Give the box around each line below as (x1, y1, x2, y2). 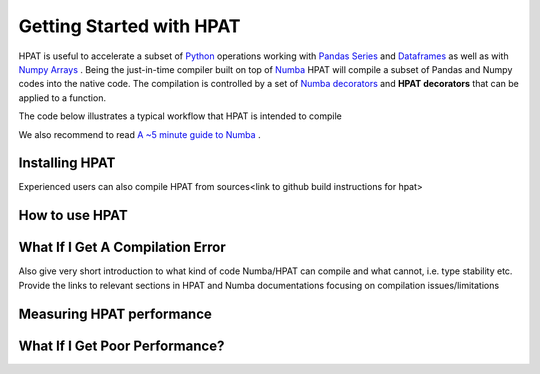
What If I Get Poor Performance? (18, 337, 225, 354)
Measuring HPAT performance (18, 305, 212, 322)
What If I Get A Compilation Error (18, 239, 227, 256)
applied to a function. (18, 91, 107, 104)
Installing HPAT (18, 155, 116, 172)
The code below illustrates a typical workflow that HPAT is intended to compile (18, 110, 342, 122)
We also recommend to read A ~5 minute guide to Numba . (18, 128, 261, 140)
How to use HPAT (18, 207, 129, 224)
